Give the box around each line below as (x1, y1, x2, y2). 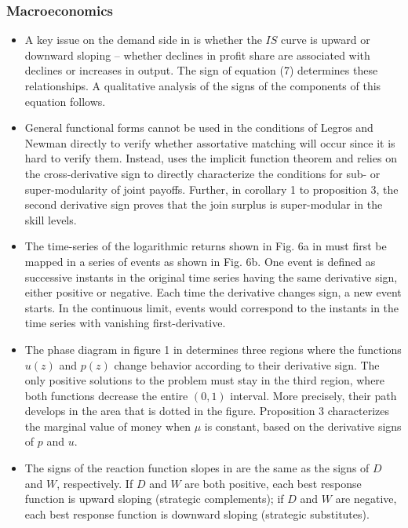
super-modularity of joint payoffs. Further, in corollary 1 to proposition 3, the (24, 180, 399, 197)
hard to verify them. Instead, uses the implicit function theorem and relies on (24, 150, 397, 166)
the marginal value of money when (24, 417, 191, 434)
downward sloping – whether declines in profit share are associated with (24, 46, 370, 63)
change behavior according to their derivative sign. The (114, 356, 380, 373)
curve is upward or (280, 31, 370, 48)
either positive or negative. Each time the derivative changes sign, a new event (24, 284, 402, 300)
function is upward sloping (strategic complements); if (24, 490, 284, 507)
